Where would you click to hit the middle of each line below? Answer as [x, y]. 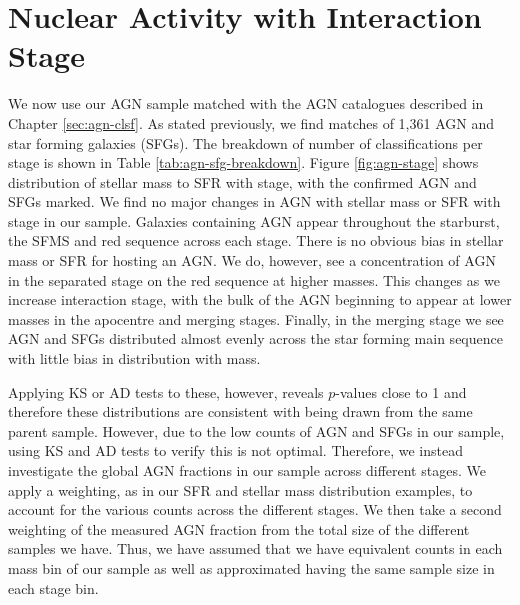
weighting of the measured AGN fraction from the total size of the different [239, 528]
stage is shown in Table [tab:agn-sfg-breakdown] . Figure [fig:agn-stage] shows [243, 162]
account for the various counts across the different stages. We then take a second [255, 509]
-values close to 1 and [401, 391]
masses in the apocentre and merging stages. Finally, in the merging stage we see [256, 318]
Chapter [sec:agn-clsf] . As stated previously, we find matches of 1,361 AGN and [251, 122]
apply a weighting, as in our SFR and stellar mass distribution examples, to [240, 489]
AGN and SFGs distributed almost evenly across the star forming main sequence [255, 338]
